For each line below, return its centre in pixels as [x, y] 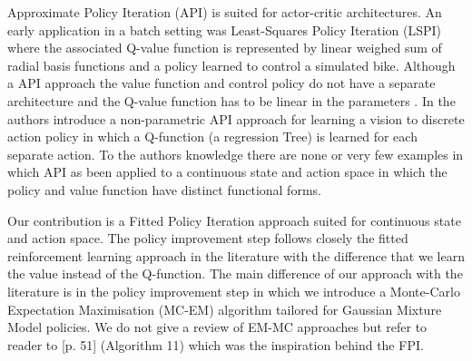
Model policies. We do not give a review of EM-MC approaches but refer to [217, 327]
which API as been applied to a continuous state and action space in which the [227, 172]
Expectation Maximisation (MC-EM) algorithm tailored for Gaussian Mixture [225, 309]
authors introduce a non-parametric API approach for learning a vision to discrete [236, 118]
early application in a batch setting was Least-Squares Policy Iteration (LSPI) [224, 29]
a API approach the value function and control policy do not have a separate [221, 83]
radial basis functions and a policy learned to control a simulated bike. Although [231, 65]
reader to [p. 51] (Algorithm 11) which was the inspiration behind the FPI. [216, 344]
